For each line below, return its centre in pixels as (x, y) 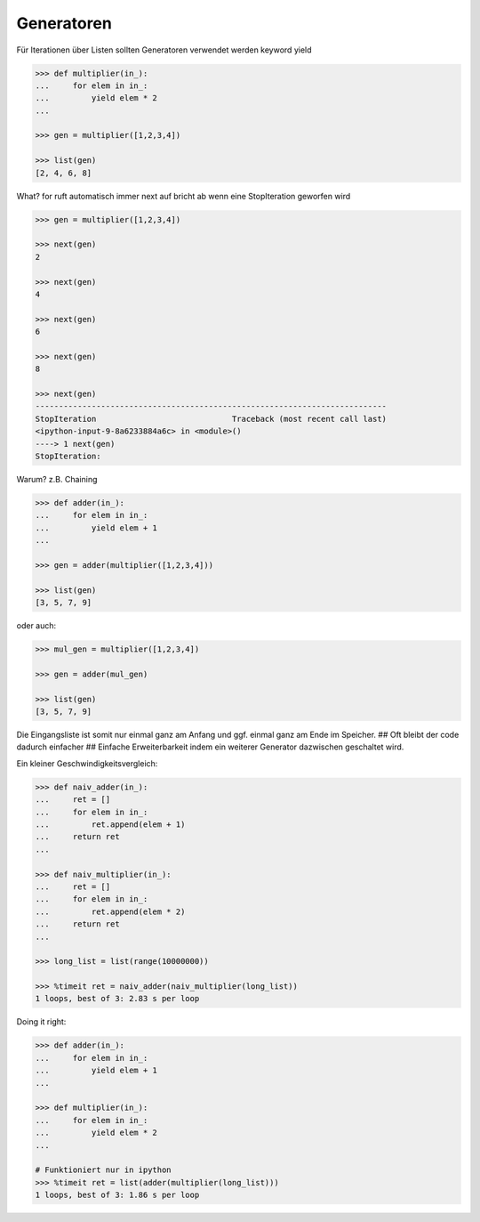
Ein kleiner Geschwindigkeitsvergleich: (87, 763)
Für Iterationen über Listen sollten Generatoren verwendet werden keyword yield (164, 50)
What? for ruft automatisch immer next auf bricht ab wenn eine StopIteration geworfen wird (184, 196)
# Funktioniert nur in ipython (104, 1170)
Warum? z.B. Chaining (57, 480)
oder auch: (36, 626)
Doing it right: (41, 1022)
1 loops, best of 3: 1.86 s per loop (117, 1195)
